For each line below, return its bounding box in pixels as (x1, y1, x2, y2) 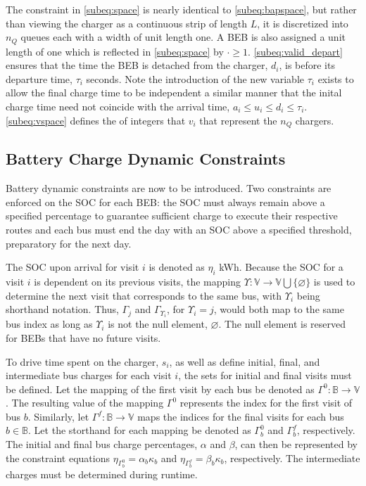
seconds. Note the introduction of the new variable (86, 71, 304, 86)
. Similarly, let (27, 409, 89, 423)
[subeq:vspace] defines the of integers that (6, 113, 186, 127)
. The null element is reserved (218, 316, 346, 331)
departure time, (6, 71, 72, 86)
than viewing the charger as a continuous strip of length (6, 15, 247, 30)
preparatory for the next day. (6, 236, 132, 250)
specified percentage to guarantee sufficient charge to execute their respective (6, 208, 338, 223)
